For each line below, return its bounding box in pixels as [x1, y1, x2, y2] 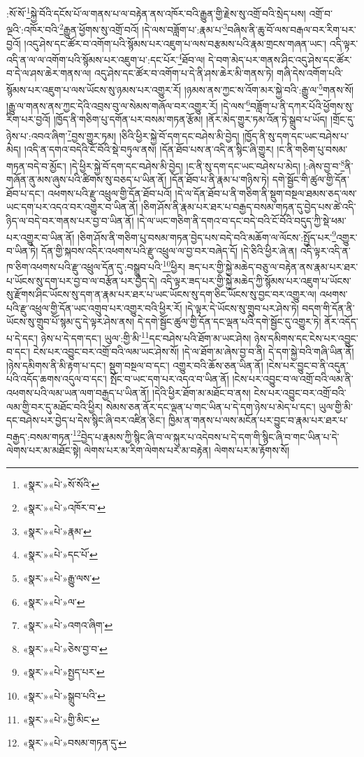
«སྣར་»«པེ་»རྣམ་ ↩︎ [22, 523, 92, 538]
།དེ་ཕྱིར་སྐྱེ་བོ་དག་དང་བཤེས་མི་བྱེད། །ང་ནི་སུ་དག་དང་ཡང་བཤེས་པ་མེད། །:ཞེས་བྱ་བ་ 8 [69, 156, 345, 173]
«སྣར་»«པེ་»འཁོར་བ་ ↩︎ [22, 500, 105, 515]
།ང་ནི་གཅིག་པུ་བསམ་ [277, 142, 348, 157]
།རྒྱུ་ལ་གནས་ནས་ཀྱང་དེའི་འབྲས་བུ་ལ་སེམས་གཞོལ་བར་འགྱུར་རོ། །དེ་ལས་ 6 [6, 97, 251, 113]
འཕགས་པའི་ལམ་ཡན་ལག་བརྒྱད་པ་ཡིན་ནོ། [6, 385, 150, 399]
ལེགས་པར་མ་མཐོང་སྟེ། [6, 443, 81, 458]
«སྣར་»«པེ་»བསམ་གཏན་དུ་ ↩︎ [22, 735, 127, 750]
